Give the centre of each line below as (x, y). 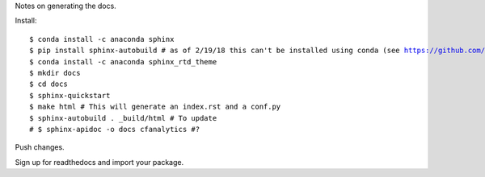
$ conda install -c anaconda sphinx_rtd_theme (123, 62)
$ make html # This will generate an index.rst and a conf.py (155, 107)
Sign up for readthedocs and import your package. (99, 162)
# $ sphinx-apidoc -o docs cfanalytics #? (115, 129)
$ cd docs (48, 84)
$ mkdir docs (55, 73)
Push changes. (40, 147)
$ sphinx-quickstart (70, 95)
